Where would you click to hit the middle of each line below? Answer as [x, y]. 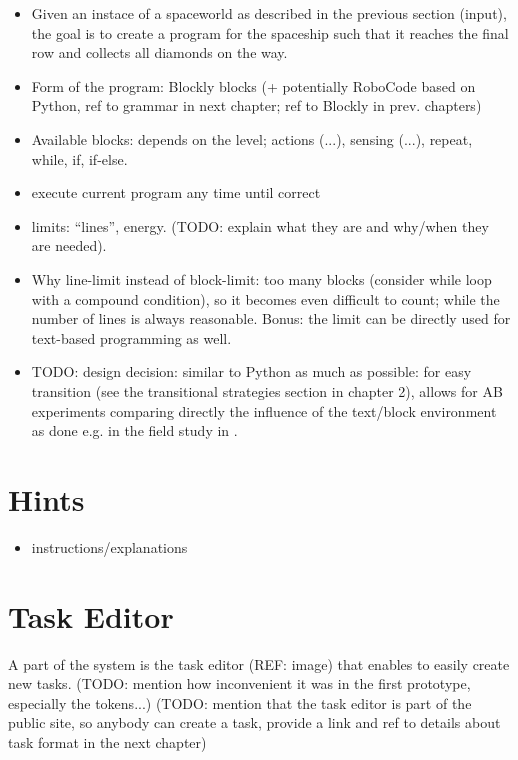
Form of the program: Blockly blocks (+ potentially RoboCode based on [253, 85]
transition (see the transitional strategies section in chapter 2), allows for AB [267, 390]
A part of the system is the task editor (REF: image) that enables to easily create [259, 663]
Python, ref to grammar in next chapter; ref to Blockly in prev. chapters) [256, 105]
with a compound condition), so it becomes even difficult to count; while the [265, 298]
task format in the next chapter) [107, 741]
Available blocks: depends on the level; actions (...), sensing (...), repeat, [252, 138]
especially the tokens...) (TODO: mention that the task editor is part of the [240, 702]
